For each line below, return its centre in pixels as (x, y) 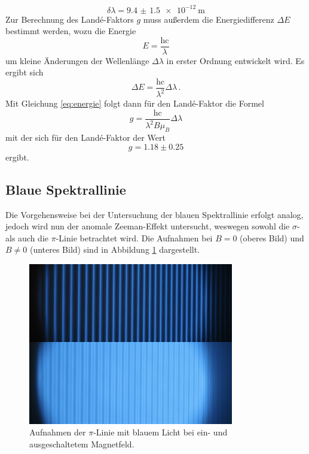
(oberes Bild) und (272, 237)
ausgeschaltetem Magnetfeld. (82, 444)
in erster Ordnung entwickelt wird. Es (235, 60)
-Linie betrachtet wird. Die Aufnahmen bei (134, 237)
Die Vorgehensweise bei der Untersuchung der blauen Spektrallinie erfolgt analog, (154, 214)
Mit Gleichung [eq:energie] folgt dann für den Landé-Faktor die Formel (135, 103)
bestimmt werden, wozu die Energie (71, 31)
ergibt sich (25, 72)
